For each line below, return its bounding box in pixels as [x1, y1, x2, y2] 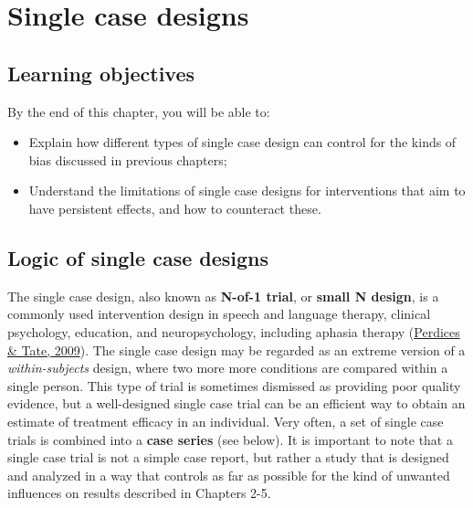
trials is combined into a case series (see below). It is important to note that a [7, 429, 453, 449]
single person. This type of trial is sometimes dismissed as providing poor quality [7, 376, 461, 395]
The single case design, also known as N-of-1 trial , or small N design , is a [7, 286, 439, 305]
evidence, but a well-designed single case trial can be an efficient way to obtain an [7, 394, 466, 413]
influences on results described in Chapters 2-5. [7, 483, 271, 503]
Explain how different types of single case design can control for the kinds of [28, 132, 457, 152]
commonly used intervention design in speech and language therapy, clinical [7, 304, 431, 323]
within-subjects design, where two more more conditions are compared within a [7, 358, 448, 377]
